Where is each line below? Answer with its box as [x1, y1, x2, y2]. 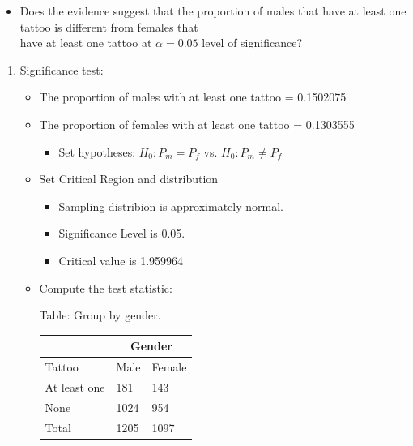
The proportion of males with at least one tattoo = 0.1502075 [39, 88, 347, 105]
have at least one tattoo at [19, 34, 152, 51]
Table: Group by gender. [39, 307, 161, 324]
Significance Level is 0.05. [58, 225, 185, 242]
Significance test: [19, 61, 104, 78]
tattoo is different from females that [19, 18, 198, 35]
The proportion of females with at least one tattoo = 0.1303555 [39, 115, 355, 132]
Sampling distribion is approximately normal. [58, 197, 283, 214]
